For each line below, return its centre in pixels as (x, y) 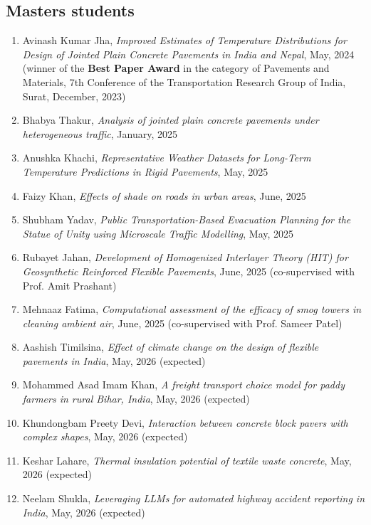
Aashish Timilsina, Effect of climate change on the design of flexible (171, 347)
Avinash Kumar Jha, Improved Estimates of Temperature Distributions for (184, 40)
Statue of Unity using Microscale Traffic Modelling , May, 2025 (158, 233)
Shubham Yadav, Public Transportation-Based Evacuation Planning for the (187, 219)
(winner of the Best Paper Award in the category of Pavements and (176, 68)
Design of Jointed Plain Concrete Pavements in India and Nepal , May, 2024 (188, 54)
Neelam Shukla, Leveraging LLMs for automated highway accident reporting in (194, 498)
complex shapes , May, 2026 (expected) (105, 436)
